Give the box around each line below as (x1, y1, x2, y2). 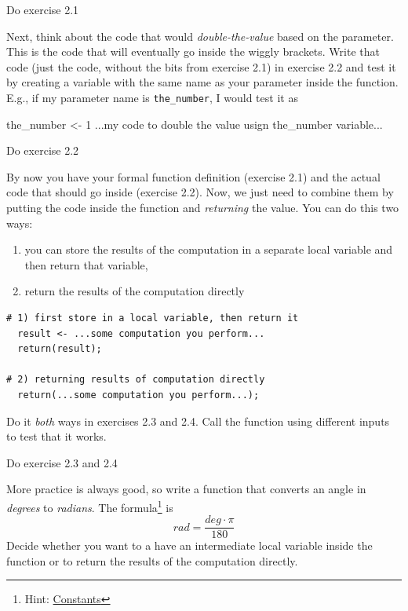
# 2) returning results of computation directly (6, 374, 265, 386)
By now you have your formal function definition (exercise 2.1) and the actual (6, 168, 381, 185)
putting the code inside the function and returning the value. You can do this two (6, 199, 399, 215)
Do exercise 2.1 (6, 2, 79, 17)
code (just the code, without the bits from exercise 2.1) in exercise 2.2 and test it (6, 58, 396, 75)
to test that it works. (6, 428, 107, 445)
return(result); (17, 343, 102, 355)
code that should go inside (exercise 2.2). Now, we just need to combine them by (6, 184, 394, 200)
